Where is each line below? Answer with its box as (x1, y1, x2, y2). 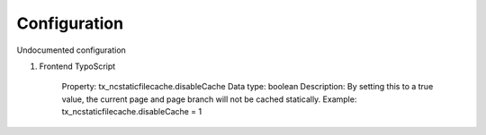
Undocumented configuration (16, 45, 126, 55)
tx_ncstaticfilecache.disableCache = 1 (61, 106, 202, 117)
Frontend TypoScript (39, 61, 116, 72)
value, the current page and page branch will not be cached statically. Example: (61, 94, 357, 105)
